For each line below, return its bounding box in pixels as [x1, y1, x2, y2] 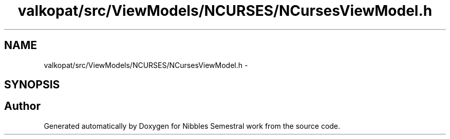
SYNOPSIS [4, 78, 60, 91]
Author [4, 100, 41, 113]
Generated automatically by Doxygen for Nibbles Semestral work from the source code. [44, 121, 341, 130]
